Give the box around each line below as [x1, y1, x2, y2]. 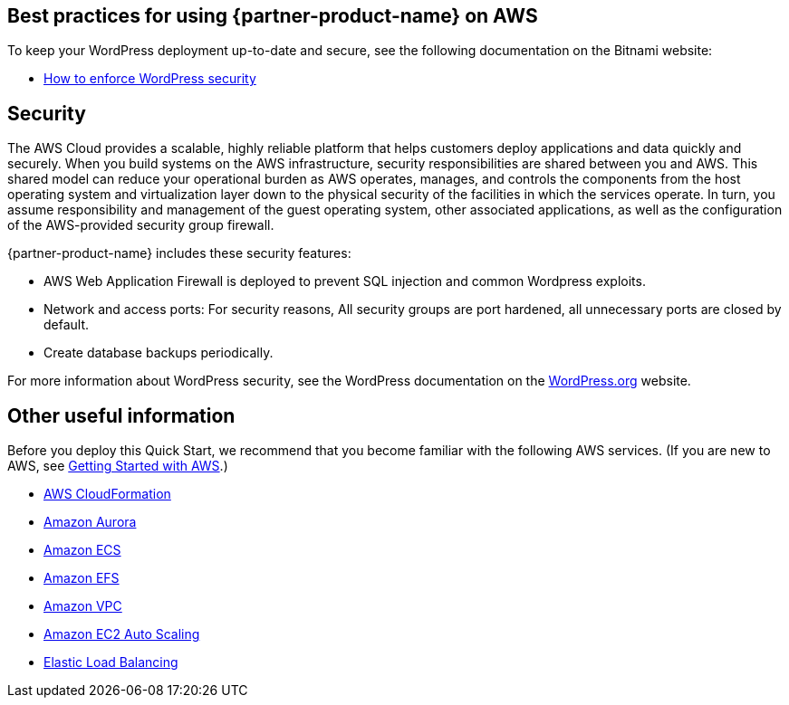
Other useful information [7, 404, 236, 427]
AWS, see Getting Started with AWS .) [7, 458, 228, 474]
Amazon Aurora [43, 514, 137, 530]
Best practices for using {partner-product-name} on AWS [7, 5, 538, 27]
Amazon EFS [43, 570, 120, 586]
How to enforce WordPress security [43, 71, 256, 87]
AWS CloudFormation [43, 486, 171, 502]
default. [43, 317, 90, 333]
